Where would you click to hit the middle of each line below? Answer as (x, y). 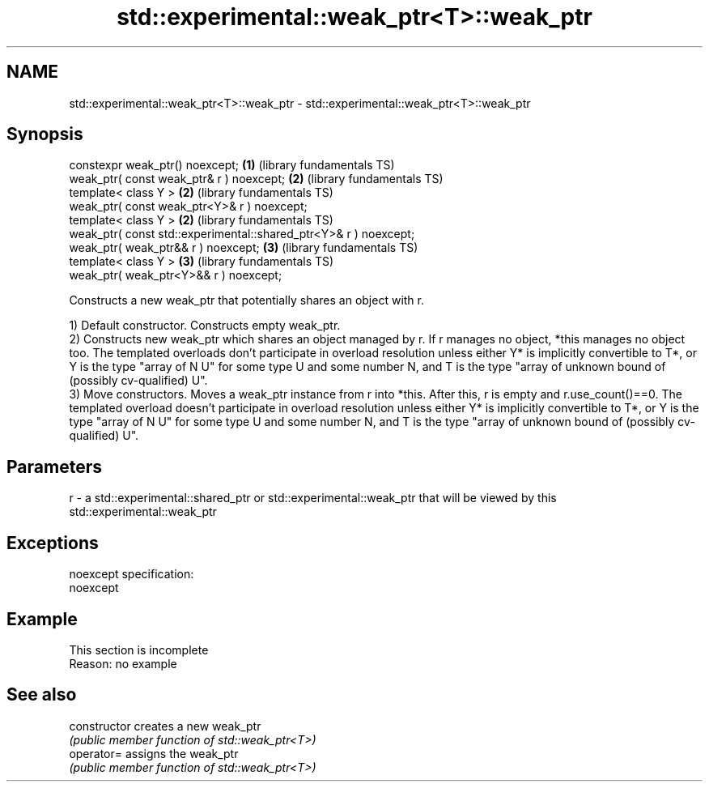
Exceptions (53, 543)
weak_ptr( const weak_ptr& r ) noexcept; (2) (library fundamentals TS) (256, 179)
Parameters (54, 466)
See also (42, 695)
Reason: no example (123, 663)
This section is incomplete (139, 650)
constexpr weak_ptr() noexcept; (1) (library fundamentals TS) (232, 165)
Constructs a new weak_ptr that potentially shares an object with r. (247, 300)
